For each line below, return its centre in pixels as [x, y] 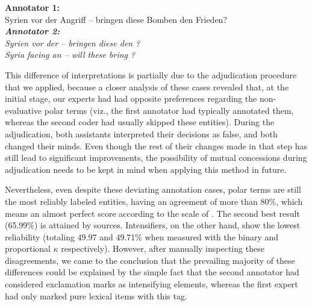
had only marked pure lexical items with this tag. [96, 295]
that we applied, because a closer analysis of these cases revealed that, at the [147, 86]
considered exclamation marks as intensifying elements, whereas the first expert [151, 284]
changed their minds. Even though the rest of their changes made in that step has [156, 145]
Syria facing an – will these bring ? [70, 55]
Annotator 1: [33, 7]
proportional [28, 248]
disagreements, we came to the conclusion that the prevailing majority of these [150, 260]
